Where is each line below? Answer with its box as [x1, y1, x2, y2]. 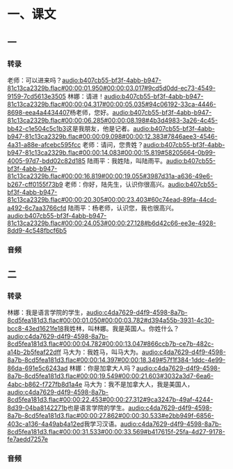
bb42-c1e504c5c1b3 [7, 124, 67, 132]
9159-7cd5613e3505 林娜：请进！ [7, 92, 104, 100]
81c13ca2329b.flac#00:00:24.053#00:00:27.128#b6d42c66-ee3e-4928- [7, 219, 216, 227]
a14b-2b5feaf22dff [7, 348, 61, 356]
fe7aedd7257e [7, 435, 49, 443]
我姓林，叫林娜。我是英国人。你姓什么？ [63, 325, 179, 333]
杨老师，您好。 [69, 108, 113, 116]
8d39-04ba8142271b [7, 403, 68, 412]
